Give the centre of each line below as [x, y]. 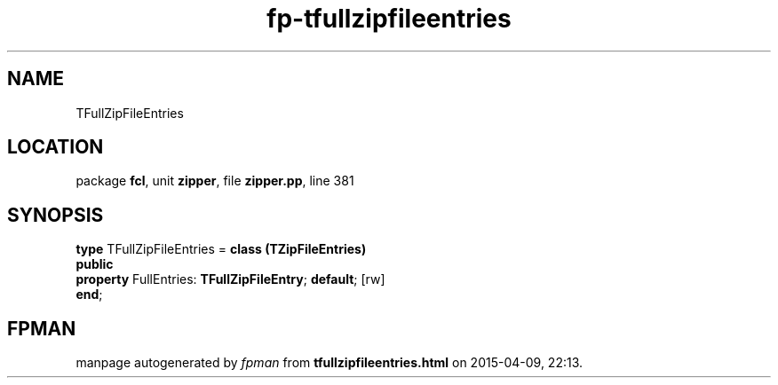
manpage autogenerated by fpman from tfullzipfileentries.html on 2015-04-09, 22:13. [329, 363]
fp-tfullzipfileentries [389, 19]
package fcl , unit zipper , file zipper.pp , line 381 [215, 181]
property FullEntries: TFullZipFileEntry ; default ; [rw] [230, 279]
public [95, 264]
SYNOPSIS [56, 215]
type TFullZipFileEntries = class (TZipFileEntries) [221, 249]
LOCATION [56, 147]
